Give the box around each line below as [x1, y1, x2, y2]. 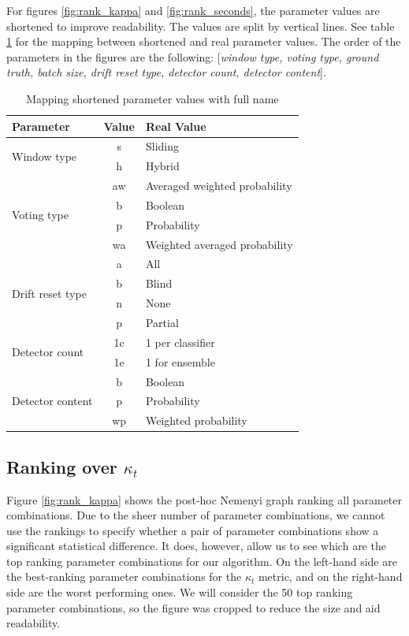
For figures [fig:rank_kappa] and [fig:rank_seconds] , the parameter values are [6, 2, 380, 18]
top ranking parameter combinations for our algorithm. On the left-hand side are [6, 552, 397, 569]
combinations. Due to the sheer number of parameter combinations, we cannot [6, 507, 385, 523]
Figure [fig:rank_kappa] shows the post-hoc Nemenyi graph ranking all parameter [6, 491, 402, 508]
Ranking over [6, 454, 117, 478]
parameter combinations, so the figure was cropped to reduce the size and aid [6, 599, 381, 616]
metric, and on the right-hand [258, 568, 403, 585]
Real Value [145, 117, 206, 134]
